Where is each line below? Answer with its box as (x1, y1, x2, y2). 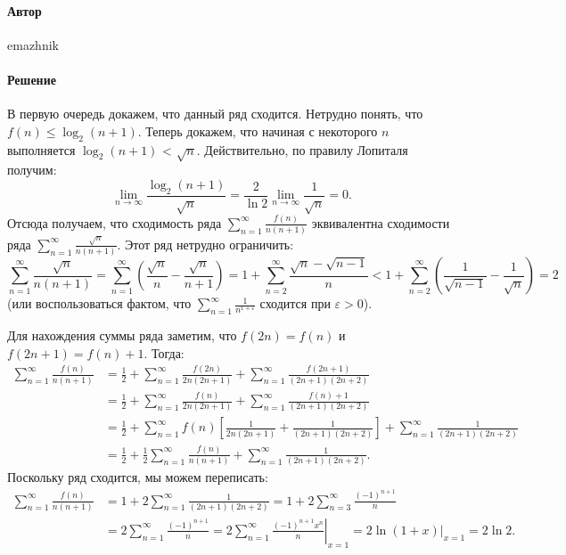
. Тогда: (144, 343, 185, 362)
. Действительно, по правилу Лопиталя (196, 140, 408, 159)
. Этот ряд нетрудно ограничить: (117, 234, 294, 253)
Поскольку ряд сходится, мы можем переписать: (7, 468, 268, 486)
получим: (7, 160, 57, 179)
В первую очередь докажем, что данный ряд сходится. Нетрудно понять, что (7, 104, 423, 123)
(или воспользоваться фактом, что (7, 294, 192, 313)
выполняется (7, 140, 76, 159)
